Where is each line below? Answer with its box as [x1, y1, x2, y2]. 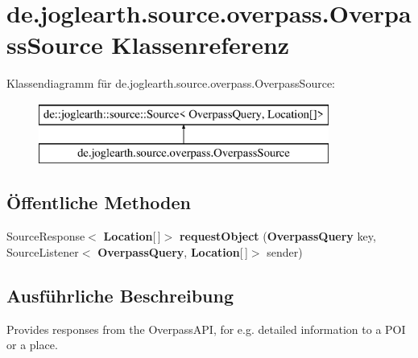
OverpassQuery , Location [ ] [97, 243, 248, 260]
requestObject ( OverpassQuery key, [179, 228, 376, 245]
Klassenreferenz [111, 28, 290, 61]
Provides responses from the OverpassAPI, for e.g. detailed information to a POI [6, 320, 406, 337]
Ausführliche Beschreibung [6, 282, 234, 307]
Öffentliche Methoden [6, 190, 191, 215]
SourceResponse [6, 228, 85, 245]
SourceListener [6, 243, 79, 260]
